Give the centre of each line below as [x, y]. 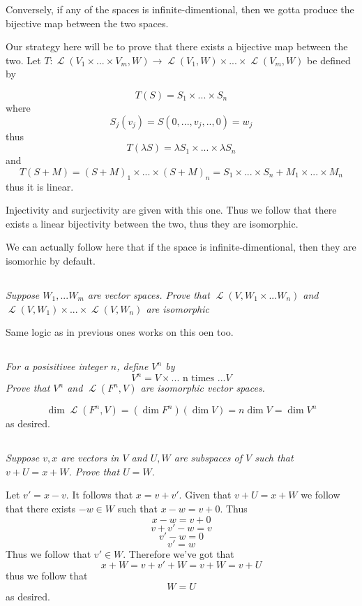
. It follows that [99, 495]
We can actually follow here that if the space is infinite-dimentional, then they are [181, 247]
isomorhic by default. [51, 260]
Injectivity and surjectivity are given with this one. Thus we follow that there [171, 210]
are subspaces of [208, 458]
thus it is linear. [40, 186]
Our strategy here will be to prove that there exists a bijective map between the [177, 46]
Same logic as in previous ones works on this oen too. [120, 332]
